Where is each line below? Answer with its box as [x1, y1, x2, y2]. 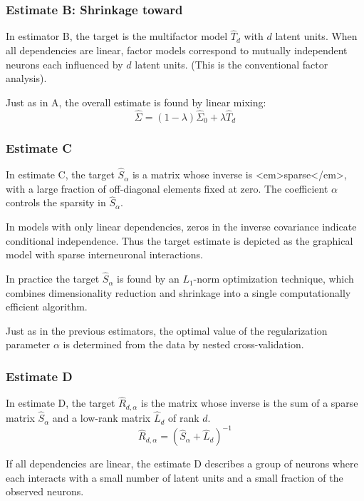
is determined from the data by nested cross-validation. [63, 337, 304, 352]
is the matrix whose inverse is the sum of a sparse [141, 395, 358, 410]
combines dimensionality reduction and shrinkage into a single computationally [6, 285, 351, 300]
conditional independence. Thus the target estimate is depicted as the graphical [6, 233, 353, 248]
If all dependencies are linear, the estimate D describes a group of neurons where [6, 456, 358, 471]
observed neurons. [6, 484, 84, 499]
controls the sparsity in [6, 195, 106, 210]
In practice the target [6, 271, 100, 286]
